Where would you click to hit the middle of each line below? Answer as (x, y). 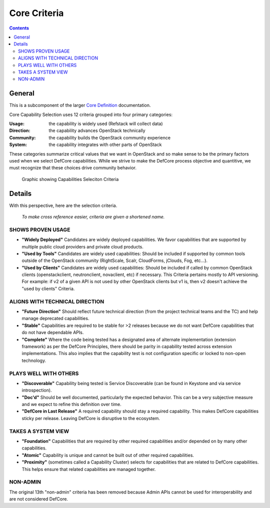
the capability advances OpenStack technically (97, 130)
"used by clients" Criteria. (48, 288)
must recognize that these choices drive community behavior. (73, 168)
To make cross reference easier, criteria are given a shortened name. (93, 217)
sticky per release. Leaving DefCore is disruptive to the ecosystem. (91, 418)
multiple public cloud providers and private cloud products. (82, 246)
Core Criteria (36, 13)
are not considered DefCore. (39, 499)
